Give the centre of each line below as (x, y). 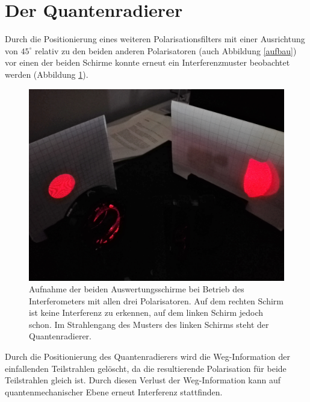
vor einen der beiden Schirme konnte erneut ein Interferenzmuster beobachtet (147, 62)
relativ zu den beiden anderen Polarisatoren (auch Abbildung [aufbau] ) (166, 50)
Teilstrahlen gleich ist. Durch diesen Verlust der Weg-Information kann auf (143, 380)
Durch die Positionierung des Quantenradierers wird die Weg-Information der (147, 356)
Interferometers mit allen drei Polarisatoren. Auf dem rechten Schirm (156, 300)
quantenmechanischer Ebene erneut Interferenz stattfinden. (114, 391)
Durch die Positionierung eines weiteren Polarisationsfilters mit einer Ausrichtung (155, 39)
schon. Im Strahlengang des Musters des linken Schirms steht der (149, 324)
